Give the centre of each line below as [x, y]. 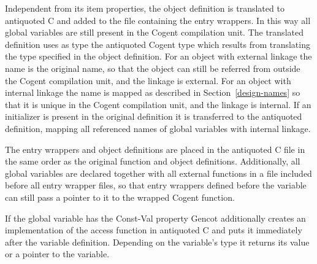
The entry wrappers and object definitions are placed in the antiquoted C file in [155, 149]
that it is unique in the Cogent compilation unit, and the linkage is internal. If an [158, 104]
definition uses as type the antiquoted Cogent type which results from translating [158, 44]
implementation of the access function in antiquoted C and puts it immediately [154, 230]
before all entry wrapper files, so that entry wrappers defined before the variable [156, 185]
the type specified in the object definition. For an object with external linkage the [158, 56]
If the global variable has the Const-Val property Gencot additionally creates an [155, 218]
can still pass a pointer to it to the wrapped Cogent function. [120, 197]
